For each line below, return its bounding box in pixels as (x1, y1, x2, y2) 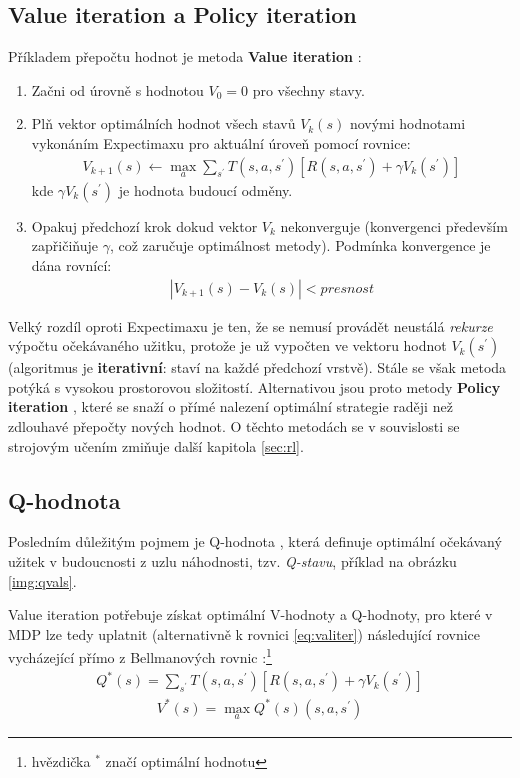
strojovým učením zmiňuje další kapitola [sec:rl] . (8, 435, 304, 456)
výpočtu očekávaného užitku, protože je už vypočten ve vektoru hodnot (8, 335, 447, 356)
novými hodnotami (349, 113, 466, 134)
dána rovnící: (31, 255, 112, 276)
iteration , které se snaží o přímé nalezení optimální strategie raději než (8, 396, 453, 417)
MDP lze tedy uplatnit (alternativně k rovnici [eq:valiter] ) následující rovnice (8, 623, 481, 644)
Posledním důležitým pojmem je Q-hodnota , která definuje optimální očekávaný (8, 531, 502, 552)
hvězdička (31, 750, 91, 771)
